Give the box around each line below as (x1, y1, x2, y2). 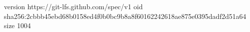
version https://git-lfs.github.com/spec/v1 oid (4, 1, 143, 11)
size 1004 (4, 20, 31, 31)
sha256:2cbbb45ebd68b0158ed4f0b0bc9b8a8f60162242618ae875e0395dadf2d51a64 (4, 11, 247, 21)
